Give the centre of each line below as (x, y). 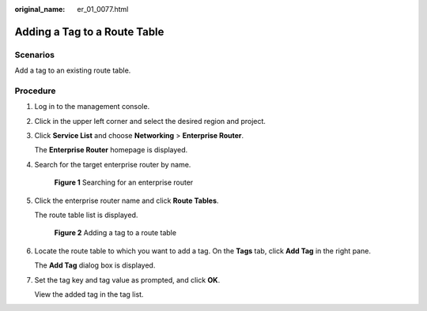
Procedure (35, 91)
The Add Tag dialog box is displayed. (95, 265)
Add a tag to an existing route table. (73, 70)
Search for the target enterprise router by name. (113, 164)
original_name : (40, 9)
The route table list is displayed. (86, 215)
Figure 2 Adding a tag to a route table (115, 233)
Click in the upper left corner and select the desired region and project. (150, 121)
